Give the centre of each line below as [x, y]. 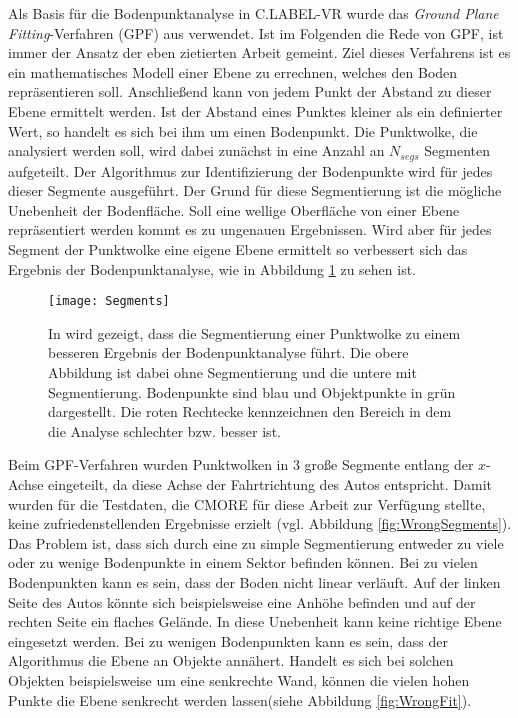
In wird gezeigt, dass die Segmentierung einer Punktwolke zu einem [254, 332]
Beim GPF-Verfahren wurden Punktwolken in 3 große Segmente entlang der [241, 464]
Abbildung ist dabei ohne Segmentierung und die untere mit [232, 372]
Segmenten [457, 150]
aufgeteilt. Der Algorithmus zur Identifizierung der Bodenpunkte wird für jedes [250, 170]
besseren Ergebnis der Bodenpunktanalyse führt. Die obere [228, 352]
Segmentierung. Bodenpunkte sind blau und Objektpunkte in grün [252, 391]
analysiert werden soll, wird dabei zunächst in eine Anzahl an [196, 150]
